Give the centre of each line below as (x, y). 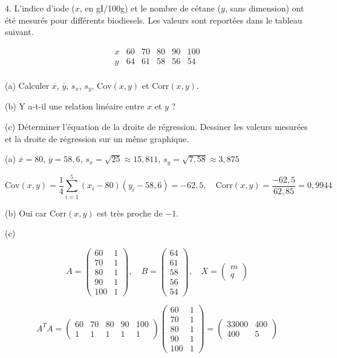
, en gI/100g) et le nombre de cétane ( (150, 8)
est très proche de (130, 213)
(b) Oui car (26, 213)
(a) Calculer (27, 85)
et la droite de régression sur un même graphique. (97, 138)
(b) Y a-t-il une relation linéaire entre (75, 106)
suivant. (19, 32)
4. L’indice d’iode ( (40, 8)
